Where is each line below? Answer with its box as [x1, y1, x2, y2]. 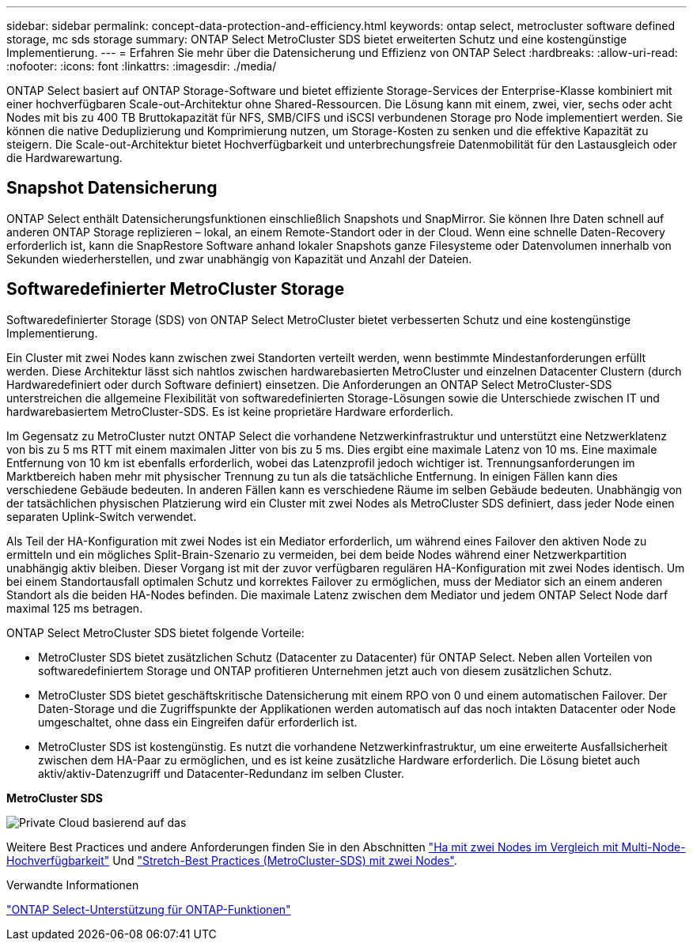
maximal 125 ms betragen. [6, 601, 143, 615]
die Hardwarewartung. [6, 151, 123, 164]
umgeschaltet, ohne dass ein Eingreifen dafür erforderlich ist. [38, 715, 358, 729]
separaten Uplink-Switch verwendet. [6, 509, 197, 523]
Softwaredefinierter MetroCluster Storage [6, 279, 345, 300]
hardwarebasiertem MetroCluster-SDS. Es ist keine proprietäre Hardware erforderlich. [6, 404, 454, 418]
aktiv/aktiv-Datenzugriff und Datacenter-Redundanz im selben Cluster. [38, 766, 404, 780]
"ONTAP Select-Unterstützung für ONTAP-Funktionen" [6, 902, 291, 916]
